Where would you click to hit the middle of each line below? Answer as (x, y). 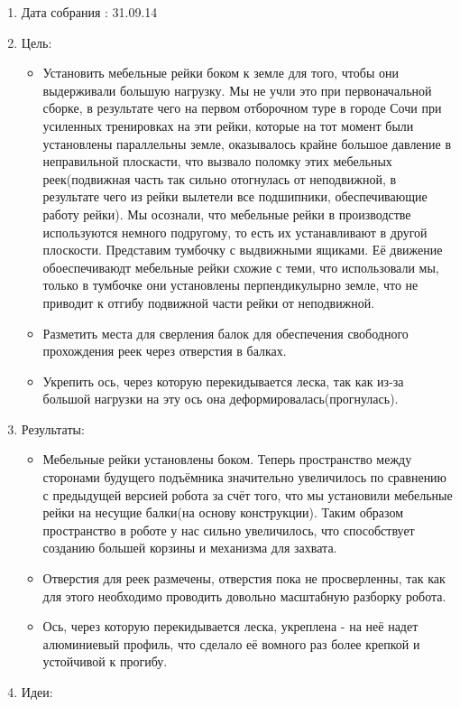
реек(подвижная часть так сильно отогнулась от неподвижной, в (220, 178)
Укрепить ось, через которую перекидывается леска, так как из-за (223, 381)
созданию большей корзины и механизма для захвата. (190, 548)
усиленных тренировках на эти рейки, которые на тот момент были (228, 125)
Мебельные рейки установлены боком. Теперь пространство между (227, 459)
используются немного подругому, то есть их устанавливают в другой (235, 232)
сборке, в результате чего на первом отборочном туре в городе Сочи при (242, 108)
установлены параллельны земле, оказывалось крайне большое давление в (247, 143)
